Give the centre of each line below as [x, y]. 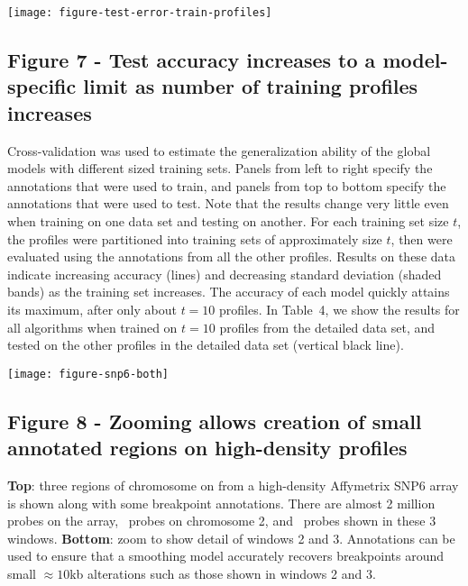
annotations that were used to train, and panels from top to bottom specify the [227, 185]
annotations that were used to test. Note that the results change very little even [228, 203]
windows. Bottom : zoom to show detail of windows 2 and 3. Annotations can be [231, 538]
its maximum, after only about [92, 309]
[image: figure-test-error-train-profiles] [140, 13]
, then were [422, 238]
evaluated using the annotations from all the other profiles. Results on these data [231, 256]
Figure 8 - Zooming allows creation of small [215, 421]
